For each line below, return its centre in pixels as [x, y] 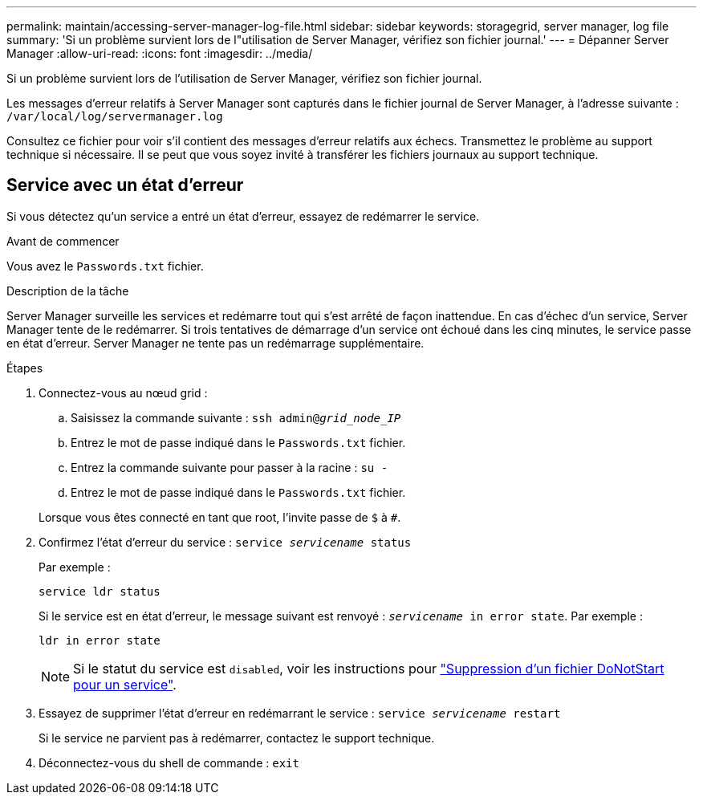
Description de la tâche [68, 291]
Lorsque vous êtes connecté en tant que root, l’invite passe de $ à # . [220, 517]
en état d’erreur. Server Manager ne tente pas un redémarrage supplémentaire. [215, 343]
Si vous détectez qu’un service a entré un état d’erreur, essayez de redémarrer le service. [243, 216]
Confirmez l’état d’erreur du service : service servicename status [225, 542]
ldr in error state [100, 640]
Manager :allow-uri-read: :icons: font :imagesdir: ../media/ [160, 53]
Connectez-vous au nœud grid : [123, 392]
